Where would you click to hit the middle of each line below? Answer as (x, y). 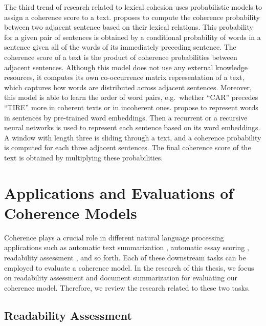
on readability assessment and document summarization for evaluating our (121, 278)
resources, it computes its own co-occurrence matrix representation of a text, (124, 77)
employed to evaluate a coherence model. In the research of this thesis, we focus (129, 267)
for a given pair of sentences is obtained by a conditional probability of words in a (132, 37)
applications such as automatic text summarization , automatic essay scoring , (127, 247)
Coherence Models (71, 212)
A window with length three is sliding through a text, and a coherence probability (133, 137)
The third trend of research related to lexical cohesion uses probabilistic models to (133, 7)
